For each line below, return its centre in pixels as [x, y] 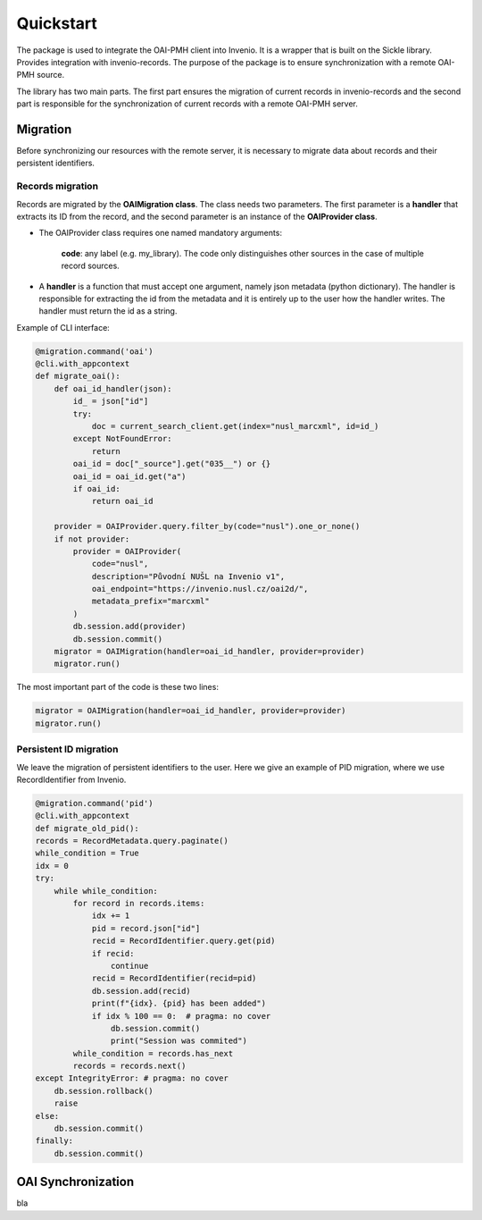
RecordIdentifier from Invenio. [71, 779]
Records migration [57, 186]
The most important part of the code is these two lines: [117, 687]
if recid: [113, 953]
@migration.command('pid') [94, 803]
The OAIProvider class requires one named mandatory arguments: [161, 233]
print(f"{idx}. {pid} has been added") [179, 1004]
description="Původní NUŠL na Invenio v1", [188, 576]
